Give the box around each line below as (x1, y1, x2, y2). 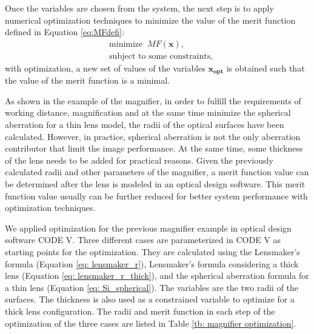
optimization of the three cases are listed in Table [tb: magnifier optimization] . (5, 316, 296, 329)
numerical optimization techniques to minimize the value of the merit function (5, 13, 296, 26)
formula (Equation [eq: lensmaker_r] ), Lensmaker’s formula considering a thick (5, 257, 299, 270)
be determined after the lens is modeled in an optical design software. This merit (5, 178, 306, 190)
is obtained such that (226, 61, 305, 74)
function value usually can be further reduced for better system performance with (5, 189, 308, 202)
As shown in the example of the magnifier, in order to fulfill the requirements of (5, 94, 301, 107)
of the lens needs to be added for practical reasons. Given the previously (5, 153, 273, 166)
